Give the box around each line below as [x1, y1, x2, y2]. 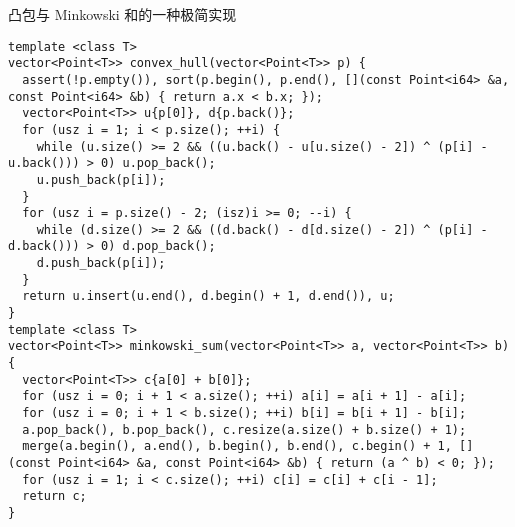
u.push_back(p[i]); [36, 172, 166, 187]
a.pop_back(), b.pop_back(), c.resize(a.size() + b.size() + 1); [22, 422, 467, 437]
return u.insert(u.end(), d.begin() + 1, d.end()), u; [22, 289, 395, 304]
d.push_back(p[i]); [36, 256, 166, 271]
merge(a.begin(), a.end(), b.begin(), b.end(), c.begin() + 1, [22, 439, 452, 454]
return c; [22, 489, 87, 504]
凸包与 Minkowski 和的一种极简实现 [8, 4, 237, 24]
